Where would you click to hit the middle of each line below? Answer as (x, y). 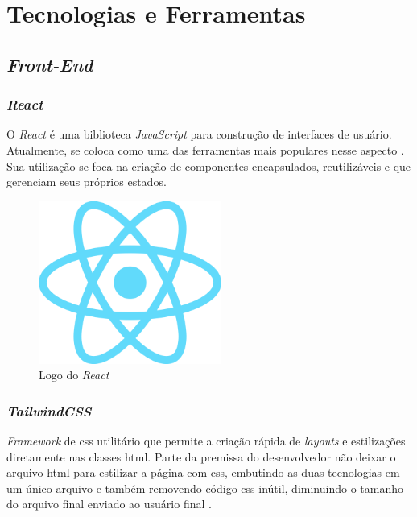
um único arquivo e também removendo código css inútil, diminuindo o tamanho (205, 488)
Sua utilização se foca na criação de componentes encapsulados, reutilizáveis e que (209, 165)
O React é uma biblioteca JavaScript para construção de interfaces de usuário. (199, 134)
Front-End (50, 64)
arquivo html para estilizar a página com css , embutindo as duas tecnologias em (203, 472)
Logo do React (74, 375)
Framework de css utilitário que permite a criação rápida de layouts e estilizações (206, 441)
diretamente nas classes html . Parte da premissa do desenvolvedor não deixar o (201, 456)
